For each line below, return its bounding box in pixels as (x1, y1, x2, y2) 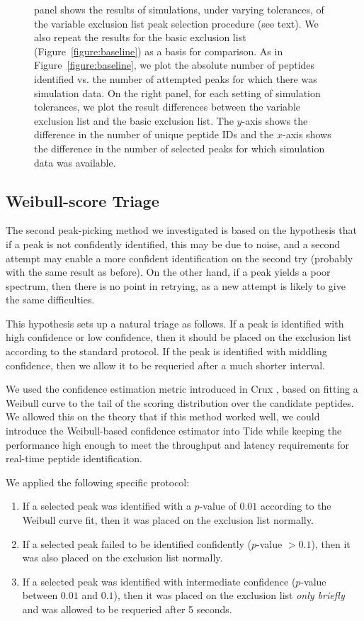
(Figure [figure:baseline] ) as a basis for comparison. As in (34, 43, 283, 58)
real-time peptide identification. (6, 451, 142, 466)
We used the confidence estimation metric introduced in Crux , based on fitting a (6, 381, 358, 396)
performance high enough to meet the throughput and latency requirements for (6, 437, 349, 452)
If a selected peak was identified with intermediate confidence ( (22, 574, 296, 588)
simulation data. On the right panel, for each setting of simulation (34, 85, 321, 100)
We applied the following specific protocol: (6, 474, 190, 489)
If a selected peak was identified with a (22, 498, 191, 513)
